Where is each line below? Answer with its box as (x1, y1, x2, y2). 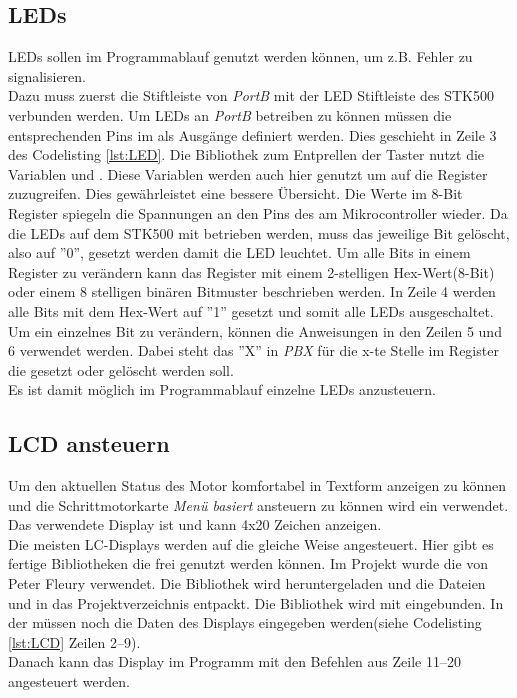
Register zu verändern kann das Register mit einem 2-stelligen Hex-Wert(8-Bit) (8, 261, 495, 282)
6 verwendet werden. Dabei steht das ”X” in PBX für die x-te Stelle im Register (8, 340, 499, 361)
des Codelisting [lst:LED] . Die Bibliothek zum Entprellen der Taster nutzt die (8, 144, 485, 165)
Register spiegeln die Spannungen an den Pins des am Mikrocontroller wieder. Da (8, 202, 508, 223)
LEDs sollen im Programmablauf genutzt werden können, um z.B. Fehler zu (8, 46, 473, 67)
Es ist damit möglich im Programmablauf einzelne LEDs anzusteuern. (8, 379, 437, 400)
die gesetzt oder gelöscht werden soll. (8, 359, 234, 380)
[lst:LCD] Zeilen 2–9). (8, 631, 141, 652)
